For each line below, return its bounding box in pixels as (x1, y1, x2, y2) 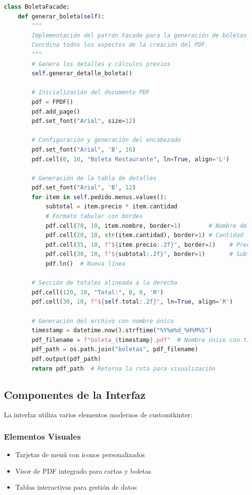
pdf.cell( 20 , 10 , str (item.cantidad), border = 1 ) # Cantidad (45, 232, 244, 239)
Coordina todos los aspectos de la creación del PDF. (31, 41, 209, 49)
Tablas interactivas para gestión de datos (15, 482, 137, 492)
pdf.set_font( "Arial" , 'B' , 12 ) (31, 184, 136, 191)
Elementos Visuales (4, 430, 81, 442)
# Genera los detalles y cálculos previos (31, 60, 171, 68)
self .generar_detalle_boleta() (31, 70, 132, 77)
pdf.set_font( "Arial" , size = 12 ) (31, 118, 136, 125)
